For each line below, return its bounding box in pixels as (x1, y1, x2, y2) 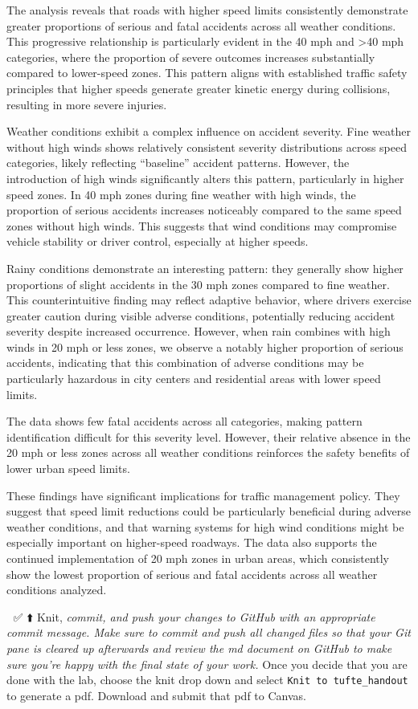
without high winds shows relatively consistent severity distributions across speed (6, 138, 407, 155)
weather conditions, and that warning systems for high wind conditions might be (6, 518, 404, 535)
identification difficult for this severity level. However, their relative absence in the (6, 428, 411, 445)
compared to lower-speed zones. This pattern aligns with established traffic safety (6, 64, 408, 81)
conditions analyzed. (6, 581, 107, 598)
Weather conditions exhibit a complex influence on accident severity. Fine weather (6, 123, 411, 140)
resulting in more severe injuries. (6, 96, 167, 112)
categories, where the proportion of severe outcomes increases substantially (6, 48, 375, 65)
